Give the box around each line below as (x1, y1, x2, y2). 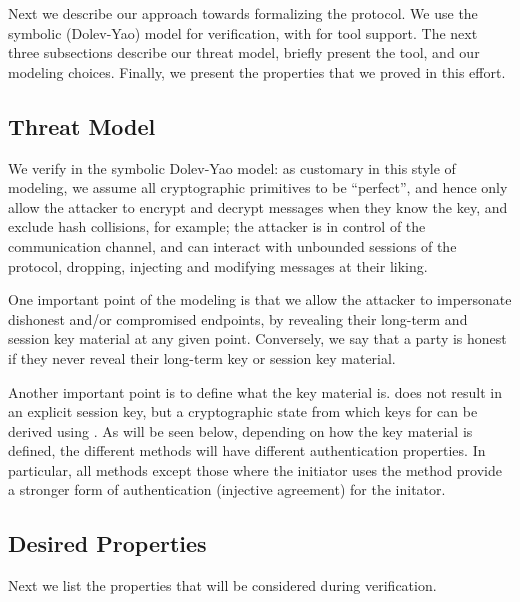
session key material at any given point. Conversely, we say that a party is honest (8, 328, 507, 349)
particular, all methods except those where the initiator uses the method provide (8, 459, 503, 480)
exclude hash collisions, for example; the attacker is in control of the (8, 216, 426, 237)
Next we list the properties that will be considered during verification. (8, 575, 437, 596)
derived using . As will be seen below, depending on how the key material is (8, 420, 473, 441)
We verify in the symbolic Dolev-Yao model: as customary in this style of (8, 157, 456, 178)
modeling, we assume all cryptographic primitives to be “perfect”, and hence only (8, 177, 508, 198)
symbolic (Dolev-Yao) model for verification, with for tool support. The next (8, 22, 478, 43)
